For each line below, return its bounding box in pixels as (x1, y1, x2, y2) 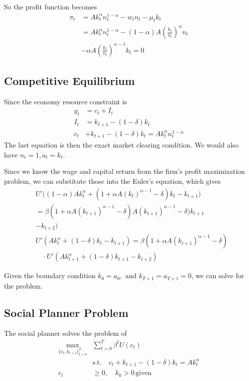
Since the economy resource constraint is (4, 96, 127, 106)
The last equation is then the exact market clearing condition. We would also (4, 140, 239, 150)
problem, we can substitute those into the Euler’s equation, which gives (4, 176, 221, 186)
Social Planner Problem (4, 305, 128, 320)
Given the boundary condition (4, 270, 96, 281)
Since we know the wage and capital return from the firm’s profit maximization (4, 166, 245, 176)
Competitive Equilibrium (4, 73, 135, 88)
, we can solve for (191, 270, 244, 281)
